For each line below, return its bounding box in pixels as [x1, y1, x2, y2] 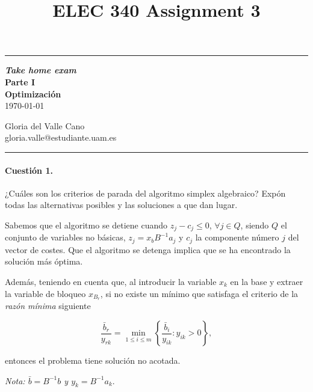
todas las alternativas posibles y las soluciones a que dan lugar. [5, 198, 238, 211]
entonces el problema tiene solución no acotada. [5, 354, 181, 367]
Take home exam [5, 64, 76, 76]
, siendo [240, 218, 269, 231]
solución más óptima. [5, 255, 83, 268]
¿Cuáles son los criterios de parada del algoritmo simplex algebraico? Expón [5, 186, 286, 199]
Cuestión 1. [5, 164, 53, 176]
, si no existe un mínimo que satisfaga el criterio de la [100, 287, 299, 299]
